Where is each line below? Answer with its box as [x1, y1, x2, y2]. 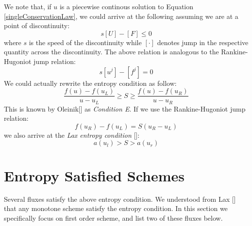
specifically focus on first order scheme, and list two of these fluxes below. [4, 212, 223, 223]
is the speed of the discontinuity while [29, 37, 142, 47]
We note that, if [4, 1, 51, 11]
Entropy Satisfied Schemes [4, 165, 185, 185]
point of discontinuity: [4, 20, 70, 31]
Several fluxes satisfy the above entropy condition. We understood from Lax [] [4, 194, 236, 204]
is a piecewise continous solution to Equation [59, 1, 194, 11]
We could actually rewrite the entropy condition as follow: [4, 78, 177, 88]
